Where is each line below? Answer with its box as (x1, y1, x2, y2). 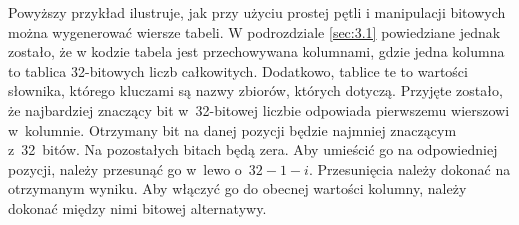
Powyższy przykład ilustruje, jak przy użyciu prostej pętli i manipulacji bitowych (8, 2, 506, 22)
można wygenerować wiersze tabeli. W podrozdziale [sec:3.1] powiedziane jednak (8, 21, 501, 42)
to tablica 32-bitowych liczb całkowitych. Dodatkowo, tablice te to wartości (8, 60, 468, 81)
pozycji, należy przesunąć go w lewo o (8, 158, 242, 179)
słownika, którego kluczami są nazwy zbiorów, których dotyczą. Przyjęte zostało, (8, 80, 503, 101)
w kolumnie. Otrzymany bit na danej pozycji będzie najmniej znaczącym (8, 119, 457, 140)
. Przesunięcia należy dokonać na (308, 158, 511, 179)
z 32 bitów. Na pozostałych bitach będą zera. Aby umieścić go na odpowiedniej (8, 139, 498, 160)
